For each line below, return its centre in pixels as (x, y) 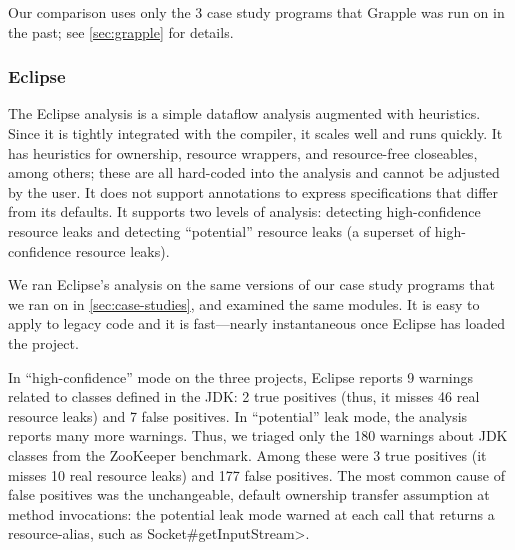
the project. (43, 342)
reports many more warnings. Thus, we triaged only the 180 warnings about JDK (258, 435)
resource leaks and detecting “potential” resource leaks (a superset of (219, 230)
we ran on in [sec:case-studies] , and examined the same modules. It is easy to (244, 303)
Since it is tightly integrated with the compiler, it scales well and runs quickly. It (255, 133)
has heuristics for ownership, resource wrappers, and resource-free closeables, (243, 152)
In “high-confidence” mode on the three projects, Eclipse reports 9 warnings (241, 376)
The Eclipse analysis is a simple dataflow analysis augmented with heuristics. (244, 113)
